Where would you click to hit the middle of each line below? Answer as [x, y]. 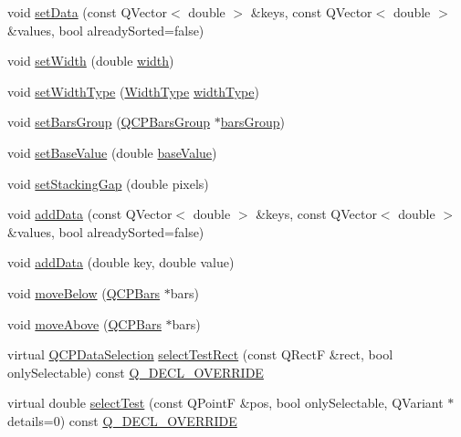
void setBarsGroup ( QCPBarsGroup [109, 122]
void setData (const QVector [87, 12]
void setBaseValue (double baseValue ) [112, 152]
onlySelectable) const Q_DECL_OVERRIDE [136, 372]
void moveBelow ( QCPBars [84, 292]
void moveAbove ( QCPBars [84, 323]
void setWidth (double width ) [91, 61]
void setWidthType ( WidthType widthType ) [133, 91]
